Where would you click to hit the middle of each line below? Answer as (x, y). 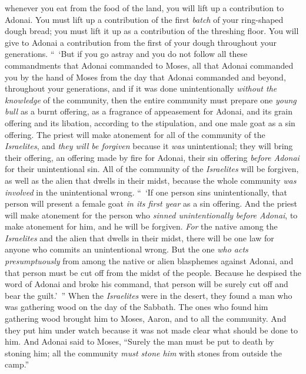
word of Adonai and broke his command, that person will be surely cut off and (147, 284)
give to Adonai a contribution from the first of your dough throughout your (141, 42)
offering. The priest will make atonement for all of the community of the (135, 134)
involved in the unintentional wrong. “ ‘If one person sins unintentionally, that (146, 192)
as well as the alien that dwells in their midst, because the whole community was (151, 180)
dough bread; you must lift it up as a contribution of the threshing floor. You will (152, 31)
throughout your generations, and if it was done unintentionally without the (141, 88)
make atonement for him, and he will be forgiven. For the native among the (141, 226)
